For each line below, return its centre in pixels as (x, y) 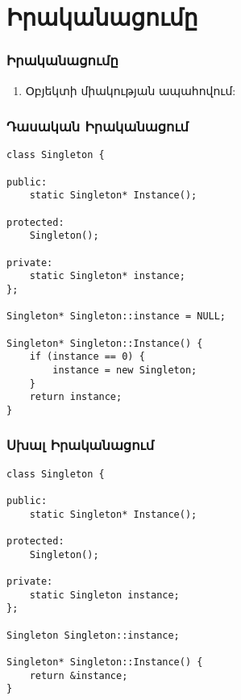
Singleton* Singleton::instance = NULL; (116, 317)
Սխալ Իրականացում (81, 445)
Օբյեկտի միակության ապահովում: (131, 90)
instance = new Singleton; (125, 370)
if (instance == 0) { (87, 357)
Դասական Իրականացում (98, 126)
